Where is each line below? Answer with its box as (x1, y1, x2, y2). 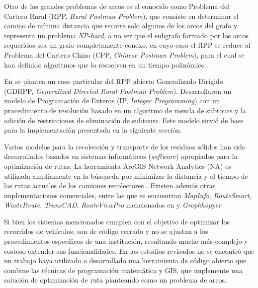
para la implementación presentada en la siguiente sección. (4, 125, 182, 135)
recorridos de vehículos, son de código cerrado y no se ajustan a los (4, 226, 208, 236)
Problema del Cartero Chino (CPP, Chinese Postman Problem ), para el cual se (4, 49, 245, 60)
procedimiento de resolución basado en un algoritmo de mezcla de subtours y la (4, 105, 246, 115)
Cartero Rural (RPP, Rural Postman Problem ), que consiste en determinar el (4, 10, 239, 21)
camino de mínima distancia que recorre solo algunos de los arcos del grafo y (4, 20, 238, 31)
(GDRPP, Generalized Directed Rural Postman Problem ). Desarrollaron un (4, 85, 232, 96)
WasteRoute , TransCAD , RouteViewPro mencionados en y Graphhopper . (4, 200, 223, 210)
